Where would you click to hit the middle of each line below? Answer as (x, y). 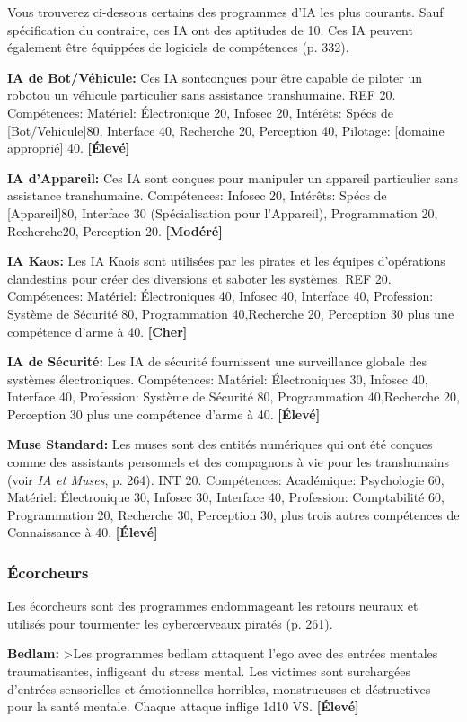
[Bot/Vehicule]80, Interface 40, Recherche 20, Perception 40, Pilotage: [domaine (226, 130)
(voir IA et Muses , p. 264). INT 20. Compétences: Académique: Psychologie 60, (226, 479)
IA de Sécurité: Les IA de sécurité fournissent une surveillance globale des (217, 361)
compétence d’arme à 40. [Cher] (97, 331)
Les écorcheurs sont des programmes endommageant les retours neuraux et (213, 606)
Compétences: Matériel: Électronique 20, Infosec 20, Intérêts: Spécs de (200, 112)
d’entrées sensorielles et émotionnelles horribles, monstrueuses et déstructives (219, 688)
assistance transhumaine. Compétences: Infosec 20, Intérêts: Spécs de (197, 195)
